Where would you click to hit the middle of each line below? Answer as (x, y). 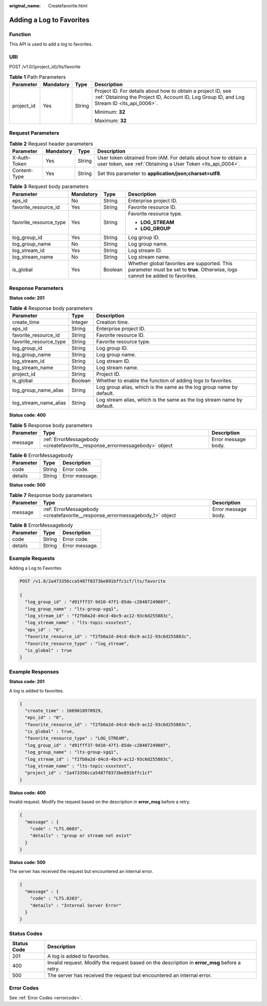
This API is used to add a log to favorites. (51, 44)
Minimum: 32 (110, 112)
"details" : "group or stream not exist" (81, 836)
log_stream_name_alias (39, 403)
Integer (80, 322)
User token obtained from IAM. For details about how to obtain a (172, 158)
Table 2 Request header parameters (51, 144)
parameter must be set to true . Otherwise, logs (182, 270)
